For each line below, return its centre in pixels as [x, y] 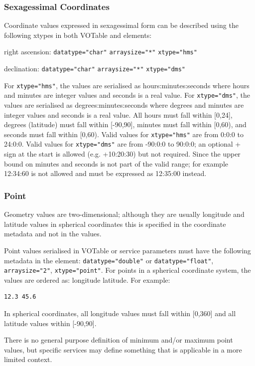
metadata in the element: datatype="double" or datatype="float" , [109, 260]
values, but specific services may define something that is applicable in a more [123, 349]
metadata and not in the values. [53, 234]
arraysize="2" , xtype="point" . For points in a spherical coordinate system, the [127, 270]
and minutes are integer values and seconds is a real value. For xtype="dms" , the [127, 95]
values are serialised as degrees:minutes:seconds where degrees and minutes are [124, 105]
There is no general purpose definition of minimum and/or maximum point [119, 340]
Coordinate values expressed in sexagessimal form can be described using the [121, 25]
